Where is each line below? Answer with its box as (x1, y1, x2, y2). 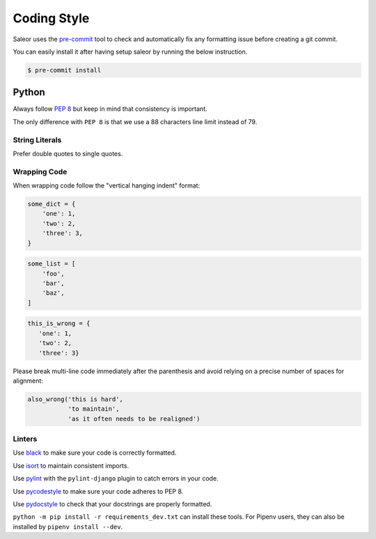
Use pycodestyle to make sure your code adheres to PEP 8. (13, 487, 184, 495)
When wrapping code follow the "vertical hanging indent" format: (13, 181, 201, 190)
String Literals (13, 135, 62, 144)
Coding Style (13, 10, 90, 26)
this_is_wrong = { (27, 319, 91, 328)
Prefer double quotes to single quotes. (13, 149, 123, 158)
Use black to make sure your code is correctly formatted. (13, 448, 177, 457)
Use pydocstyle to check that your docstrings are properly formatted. (13, 499, 212, 508)
